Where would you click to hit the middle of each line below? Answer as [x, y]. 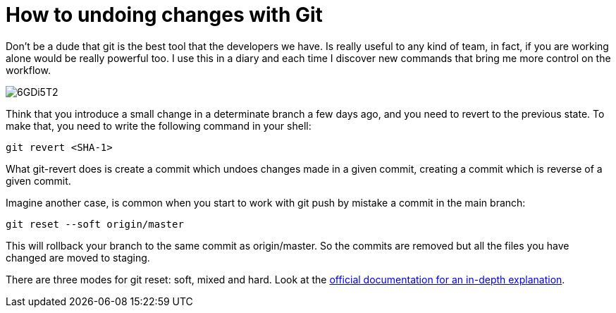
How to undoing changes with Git [164, 15]
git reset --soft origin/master [95, 224]
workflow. [28, 70]
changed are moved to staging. [78, 257]
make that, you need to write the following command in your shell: [159, 125]
